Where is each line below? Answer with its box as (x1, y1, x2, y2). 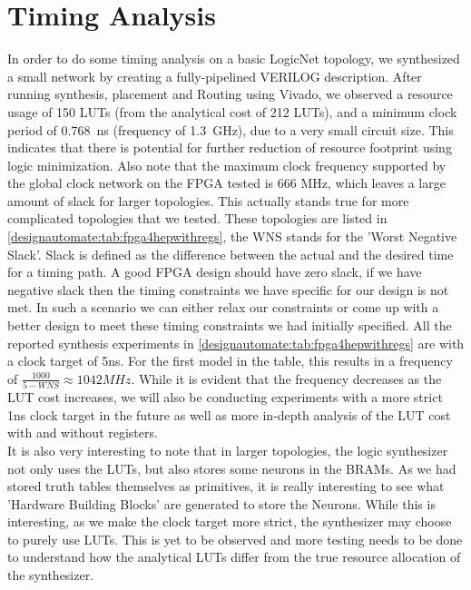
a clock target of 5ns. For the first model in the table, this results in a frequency (7, 351, 453, 370)
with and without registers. (7, 423, 158, 442)
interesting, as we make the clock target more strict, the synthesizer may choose (7, 512, 452, 531)
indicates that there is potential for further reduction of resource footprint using (7, 138, 452, 157)
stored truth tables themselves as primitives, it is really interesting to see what (7, 477, 445, 496)
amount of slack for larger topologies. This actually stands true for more (7, 191, 409, 210)
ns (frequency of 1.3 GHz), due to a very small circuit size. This (96, 120, 454, 139)
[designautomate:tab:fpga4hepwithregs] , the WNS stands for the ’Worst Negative (7, 227, 457, 246)
